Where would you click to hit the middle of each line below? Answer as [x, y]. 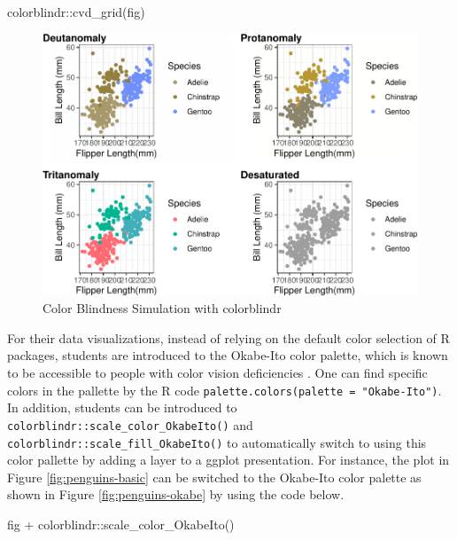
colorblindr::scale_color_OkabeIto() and [130, 424]
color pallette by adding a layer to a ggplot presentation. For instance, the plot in [228, 460]
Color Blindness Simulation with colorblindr [162, 308]
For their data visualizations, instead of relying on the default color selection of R [228, 337]
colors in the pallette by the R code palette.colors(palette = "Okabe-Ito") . [225, 390]
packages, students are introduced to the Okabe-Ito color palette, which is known [228, 355]
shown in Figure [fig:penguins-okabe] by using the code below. [176, 494]
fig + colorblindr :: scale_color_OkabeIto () [121, 524]
